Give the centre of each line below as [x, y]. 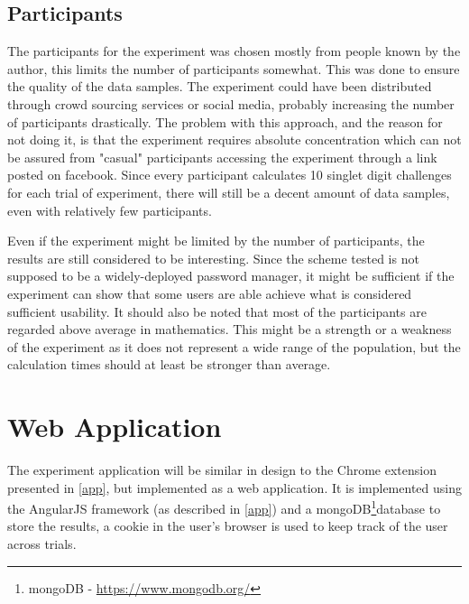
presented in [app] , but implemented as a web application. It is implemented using [234, 487]
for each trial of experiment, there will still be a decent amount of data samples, [229, 192]
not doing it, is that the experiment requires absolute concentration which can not [234, 139]
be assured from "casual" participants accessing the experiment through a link [222, 157]
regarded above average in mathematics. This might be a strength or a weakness [230, 329]
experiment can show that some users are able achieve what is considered [210, 293]
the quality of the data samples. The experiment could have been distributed [220, 86]
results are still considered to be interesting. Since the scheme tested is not [213, 258]
